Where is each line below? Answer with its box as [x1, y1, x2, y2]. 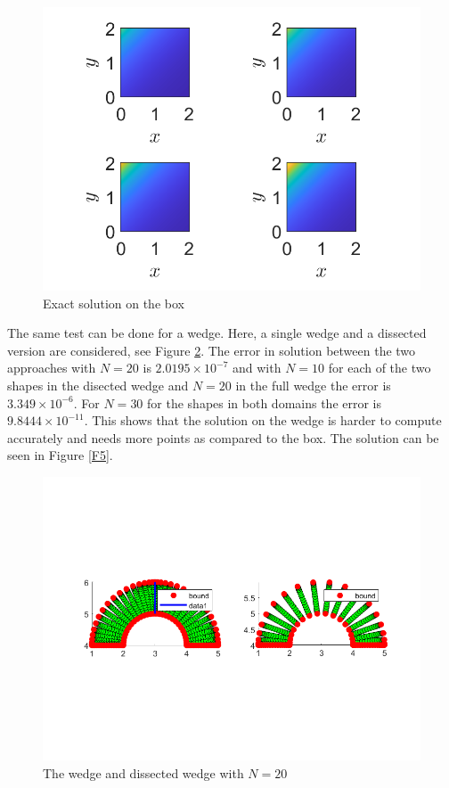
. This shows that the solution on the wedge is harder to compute [84, 411, 442, 430]
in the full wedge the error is [235, 375, 391, 394]
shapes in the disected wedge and [7, 375, 189, 394]
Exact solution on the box [43, 293, 184, 312]
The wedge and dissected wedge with [43, 763, 244, 782]
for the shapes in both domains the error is [147, 393, 382, 412]
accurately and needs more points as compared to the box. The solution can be [7, 428, 439, 447]
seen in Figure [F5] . [7, 446, 113, 464]
